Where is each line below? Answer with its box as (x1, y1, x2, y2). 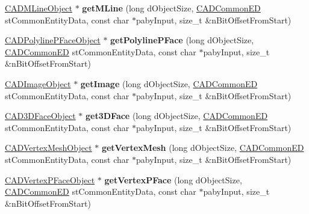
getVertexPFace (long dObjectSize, (104, 173, 242, 186)
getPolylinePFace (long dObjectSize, (110, 34, 254, 46)
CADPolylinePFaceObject (5, 34, 101, 46)
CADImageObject (5, 77, 71, 90)
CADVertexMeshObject (5, 141, 92, 154)
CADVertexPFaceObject (5, 173, 95, 186)
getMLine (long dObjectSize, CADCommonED (82, 2, 261, 14)
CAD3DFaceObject (5, 109, 76, 122)
